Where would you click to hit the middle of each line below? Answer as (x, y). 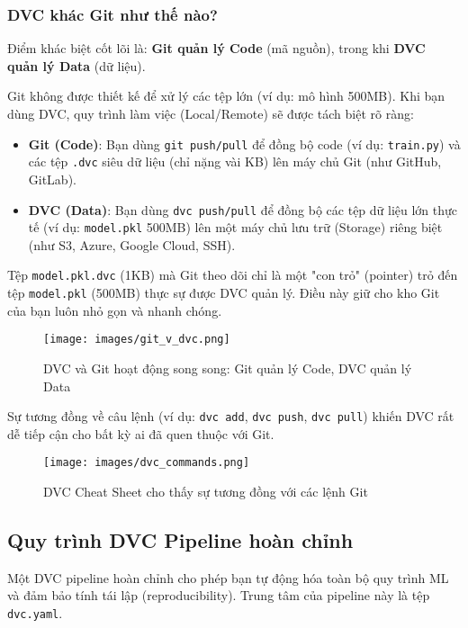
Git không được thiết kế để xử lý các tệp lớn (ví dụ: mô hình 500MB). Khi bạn (226, 96)
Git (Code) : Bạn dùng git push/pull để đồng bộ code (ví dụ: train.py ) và (244, 144)
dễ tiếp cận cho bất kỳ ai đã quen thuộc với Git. (141, 433)
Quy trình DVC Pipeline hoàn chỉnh (180, 540)
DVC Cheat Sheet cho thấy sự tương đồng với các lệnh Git (206, 492)
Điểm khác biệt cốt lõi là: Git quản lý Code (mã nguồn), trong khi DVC (216, 48)
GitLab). (52, 179)
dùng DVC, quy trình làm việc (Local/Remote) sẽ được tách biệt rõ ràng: (211, 113)
